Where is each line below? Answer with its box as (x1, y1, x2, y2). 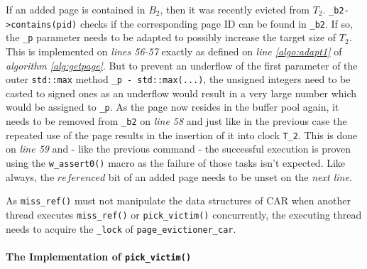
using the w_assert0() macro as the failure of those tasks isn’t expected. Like (6, 155, 346, 170)
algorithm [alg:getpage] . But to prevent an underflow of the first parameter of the (6, 57, 358, 72)
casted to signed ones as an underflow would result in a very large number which (6, 85, 357, 100)
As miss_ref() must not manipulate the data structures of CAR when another (6, 193, 351, 208)
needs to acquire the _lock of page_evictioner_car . (6, 221, 236, 236)
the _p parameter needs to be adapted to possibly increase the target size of (6, 30, 336, 45)
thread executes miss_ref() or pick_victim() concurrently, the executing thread (6, 207, 362, 221)
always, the (6, 169, 55, 184)
